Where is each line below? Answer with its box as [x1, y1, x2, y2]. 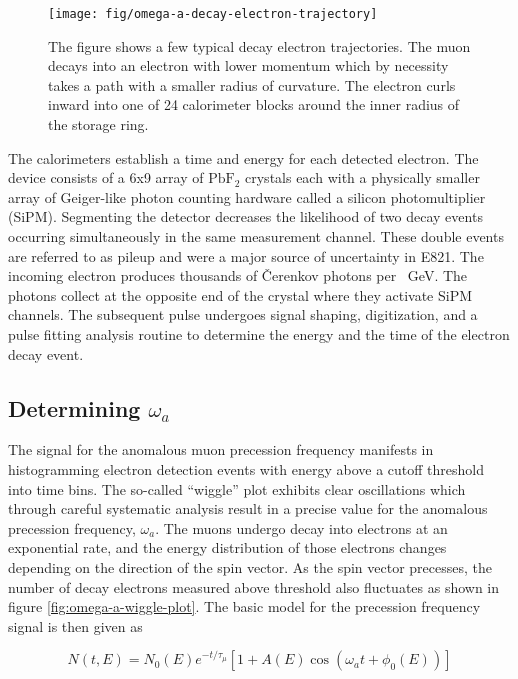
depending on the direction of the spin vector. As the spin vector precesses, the [8, 556, 492, 577]
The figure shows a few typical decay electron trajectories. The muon [48, 35, 471, 56]
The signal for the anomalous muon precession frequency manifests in [8, 439, 434, 460]
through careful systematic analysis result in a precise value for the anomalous [8, 498, 488, 519]
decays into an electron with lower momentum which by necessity [48, 55, 449, 76]
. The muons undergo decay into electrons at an [155, 517, 448, 538]
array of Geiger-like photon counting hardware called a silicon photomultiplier [8, 186, 486, 207]
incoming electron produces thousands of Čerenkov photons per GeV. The [8, 265, 468, 286]
